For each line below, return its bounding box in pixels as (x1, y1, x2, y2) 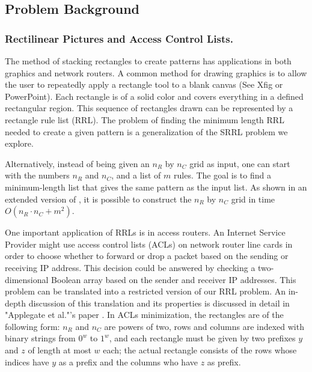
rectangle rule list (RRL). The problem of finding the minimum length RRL (5, 113, 284, 126)
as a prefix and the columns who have (58, 355, 198, 368)
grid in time (231, 192, 275, 205)
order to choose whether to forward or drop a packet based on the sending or (5, 249, 289, 262)
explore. (5, 137, 34, 150)
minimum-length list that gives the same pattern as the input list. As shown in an (5, 180, 307, 193)
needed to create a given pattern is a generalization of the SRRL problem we (5, 125, 288, 138)
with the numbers (5, 169, 70, 181)
